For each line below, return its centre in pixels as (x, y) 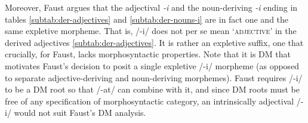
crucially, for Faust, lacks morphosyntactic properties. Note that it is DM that (148, 54)
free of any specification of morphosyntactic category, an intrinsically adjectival (150, 101)
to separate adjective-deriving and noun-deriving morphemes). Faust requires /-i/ (154, 77)
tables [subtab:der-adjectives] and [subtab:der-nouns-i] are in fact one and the (147, 19)
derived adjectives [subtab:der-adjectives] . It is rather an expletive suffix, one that (154, 42)
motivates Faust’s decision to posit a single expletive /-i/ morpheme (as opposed (152, 65)
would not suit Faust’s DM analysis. (80, 113)
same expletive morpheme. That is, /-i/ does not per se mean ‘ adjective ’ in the (151, 31)
